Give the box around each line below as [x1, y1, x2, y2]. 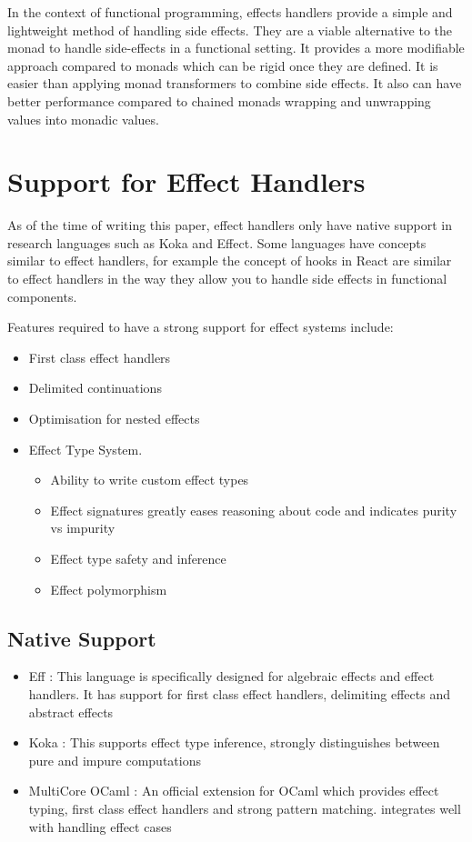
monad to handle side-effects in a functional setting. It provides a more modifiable [7, 38, 465, 57]
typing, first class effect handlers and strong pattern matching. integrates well [28, 798, 461, 817]
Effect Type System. [28, 439, 143, 458]
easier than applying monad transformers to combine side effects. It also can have [7, 74, 462, 93]
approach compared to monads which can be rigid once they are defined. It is [7, 55, 438, 75]
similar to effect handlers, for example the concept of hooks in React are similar [7, 251, 452, 270]
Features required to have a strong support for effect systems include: [7, 317, 394, 336]
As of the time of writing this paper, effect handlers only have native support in [7, 216, 452, 235]
